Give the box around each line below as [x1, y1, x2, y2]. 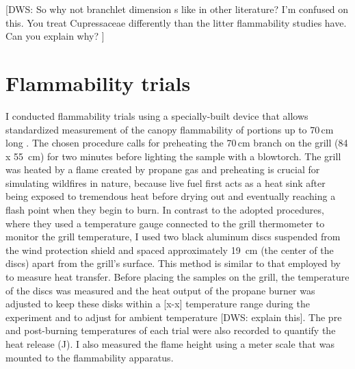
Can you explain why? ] [5, 29, 105, 43]
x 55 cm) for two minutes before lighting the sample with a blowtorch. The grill [5, 149, 341, 163]
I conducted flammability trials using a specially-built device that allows [5, 108, 308, 123]
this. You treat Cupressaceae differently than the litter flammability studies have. [5, 15, 347, 29]
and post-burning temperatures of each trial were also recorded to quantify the [5, 323, 336, 338]
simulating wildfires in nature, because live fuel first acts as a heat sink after [5, 175, 326, 190]
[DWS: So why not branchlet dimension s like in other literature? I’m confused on [5, 2, 349, 16]
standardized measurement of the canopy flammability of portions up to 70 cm [5, 122, 334, 136]
